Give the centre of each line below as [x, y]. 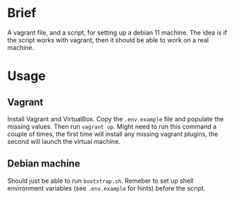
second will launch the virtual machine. [64, 141]
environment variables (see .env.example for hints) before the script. [106, 188]
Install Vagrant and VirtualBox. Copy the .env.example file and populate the [116, 119]
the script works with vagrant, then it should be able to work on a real [108, 40]
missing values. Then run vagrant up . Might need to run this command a [112, 126]
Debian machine [44, 164]
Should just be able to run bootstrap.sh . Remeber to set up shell [100, 181]
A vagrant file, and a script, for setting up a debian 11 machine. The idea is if [117, 32]
